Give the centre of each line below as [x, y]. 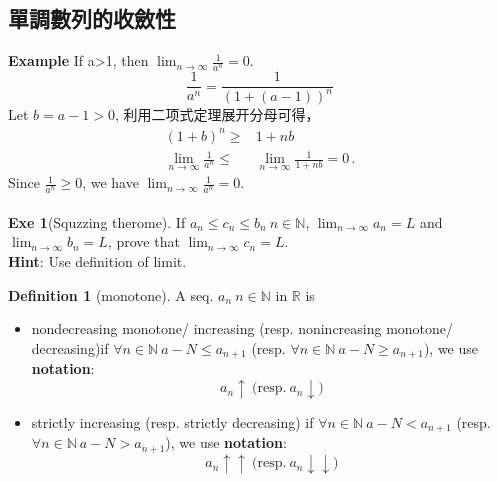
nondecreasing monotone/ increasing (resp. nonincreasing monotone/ [242, 328]
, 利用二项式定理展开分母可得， [217, 114]
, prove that [143, 241]
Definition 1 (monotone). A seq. [111, 294]
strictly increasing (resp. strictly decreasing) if [172, 421]
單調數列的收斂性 [92, 18]
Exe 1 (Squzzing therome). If [97, 221]
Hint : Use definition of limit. [97, 260]
